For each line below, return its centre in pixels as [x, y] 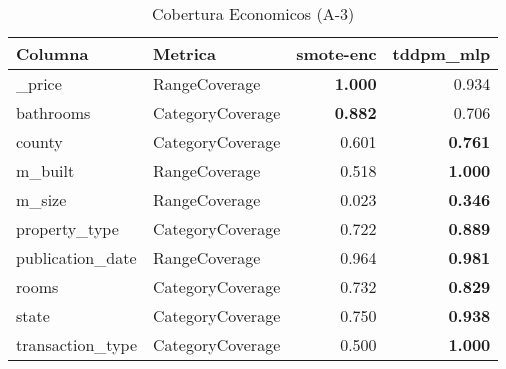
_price [39, 83]
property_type [67, 228]
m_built [45, 170]
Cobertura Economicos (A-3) [253, 13]
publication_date [76, 257]
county [39, 141]
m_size [41, 199]
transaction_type [77, 344]
